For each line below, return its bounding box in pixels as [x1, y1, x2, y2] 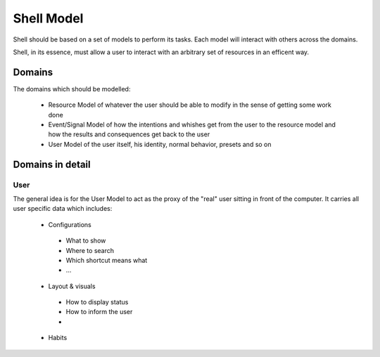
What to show [65, 236, 106, 245]
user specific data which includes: [13, 205, 113, 213]
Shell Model [13, 11, 84, 26]
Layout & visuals [48, 282, 96, 290]
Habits [48, 334, 68, 342]
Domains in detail [13, 158, 91, 170]
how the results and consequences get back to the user [48, 130, 210, 138]
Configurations [48, 220, 91, 228]
